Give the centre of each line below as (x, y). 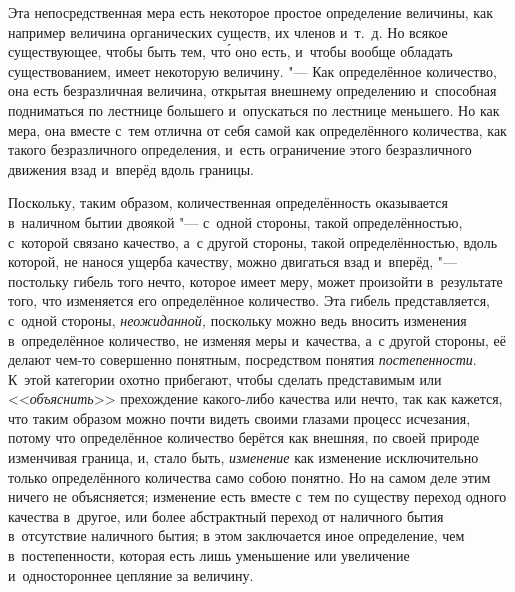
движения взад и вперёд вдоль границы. (131, 168)
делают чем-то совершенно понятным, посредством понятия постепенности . (242, 359)
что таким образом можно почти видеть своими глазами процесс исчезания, (239, 417)
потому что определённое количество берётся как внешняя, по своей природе (244, 437)
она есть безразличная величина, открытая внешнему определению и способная (252, 90)
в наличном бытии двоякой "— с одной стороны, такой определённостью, (235, 221)
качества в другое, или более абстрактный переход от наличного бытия (226, 515)
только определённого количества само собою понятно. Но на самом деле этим (249, 476)
